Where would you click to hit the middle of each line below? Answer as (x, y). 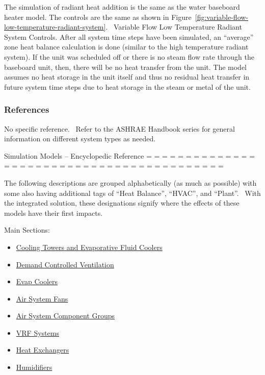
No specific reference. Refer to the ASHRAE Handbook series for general (120, 128)
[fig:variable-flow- (222, 17)
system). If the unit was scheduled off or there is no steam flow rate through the (129, 56)
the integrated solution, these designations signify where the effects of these (122, 203)
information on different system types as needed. (80, 139)
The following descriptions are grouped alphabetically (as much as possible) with (130, 182)
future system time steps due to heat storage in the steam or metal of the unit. (127, 86)
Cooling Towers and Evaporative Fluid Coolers (89, 247)
